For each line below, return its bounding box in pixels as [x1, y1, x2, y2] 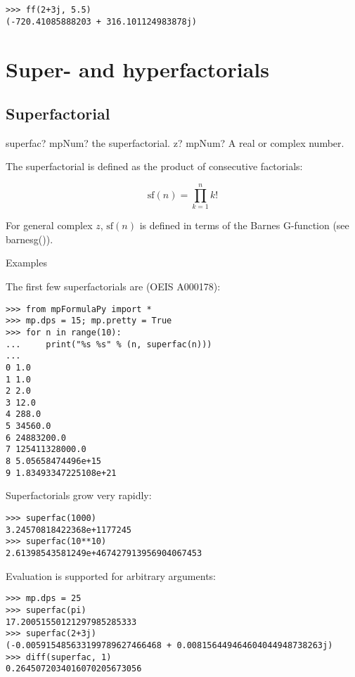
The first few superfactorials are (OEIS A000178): [6, 278, 221, 293]
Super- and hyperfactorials [6, 54, 269, 83]
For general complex [6, 218, 93, 233]
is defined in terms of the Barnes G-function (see [139, 218, 349, 233]
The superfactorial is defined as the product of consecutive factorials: [6, 159, 303, 174]
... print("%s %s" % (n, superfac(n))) [6, 339, 212, 349]
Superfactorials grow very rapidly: [6, 488, 152, 503]
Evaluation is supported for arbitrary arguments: [6, 568, 216, 583]
